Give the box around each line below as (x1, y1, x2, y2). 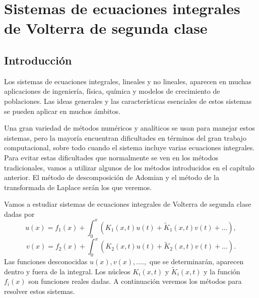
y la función (204, 266, 240, 276)
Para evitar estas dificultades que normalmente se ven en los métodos (4, 152, 218, 162)
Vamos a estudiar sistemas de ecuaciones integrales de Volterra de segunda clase (4, 199, 251, 209)
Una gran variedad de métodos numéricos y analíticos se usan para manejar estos (4, 123, 255, 133)
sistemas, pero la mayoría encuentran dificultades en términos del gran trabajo (4, 132, 246, 143)
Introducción (4, 52, 72, 68)
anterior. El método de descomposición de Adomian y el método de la (4, 172, 220, 183)
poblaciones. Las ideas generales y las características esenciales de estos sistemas (4, 95, 252, 106)
